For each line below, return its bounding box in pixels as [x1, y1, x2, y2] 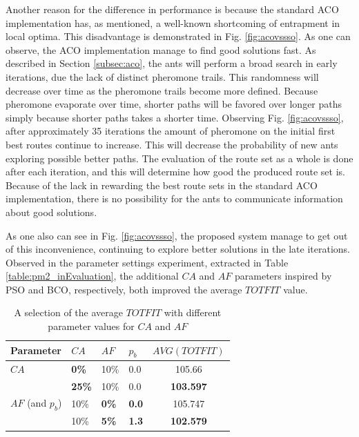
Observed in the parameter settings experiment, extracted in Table [6, 255, 289, 269]
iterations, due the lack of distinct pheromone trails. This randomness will [6, 69, 319, 84]
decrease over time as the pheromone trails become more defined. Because [6, 83, 318, 97]
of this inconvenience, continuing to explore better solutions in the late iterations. [6, 242, 350, 256]
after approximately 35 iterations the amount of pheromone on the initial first [6, 124, 336, 138]
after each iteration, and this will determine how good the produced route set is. [6, 164, 345, 179]
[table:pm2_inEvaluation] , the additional [6, 269, 179, 283]
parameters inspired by [234, 269, 332, 283]
